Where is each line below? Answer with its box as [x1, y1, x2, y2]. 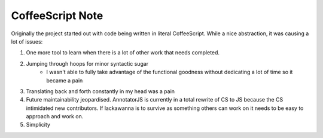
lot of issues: [11, 38, 43, 45]
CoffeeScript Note [11, 9, 103, 22]
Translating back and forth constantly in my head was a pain [26, 87, 175, 95]
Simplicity [26, 121, 51, 128]
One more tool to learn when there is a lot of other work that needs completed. [26, 49, 220, 56]
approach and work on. [26, 113, 84, 120]
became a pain [46, 76, 83, 84]
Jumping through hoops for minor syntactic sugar [26, 60, 149, 67]
